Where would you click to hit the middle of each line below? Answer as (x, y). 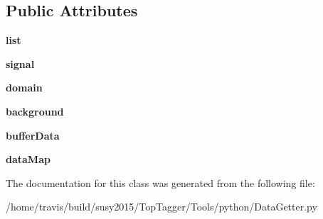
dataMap (28, 159)
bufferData (33, 135)
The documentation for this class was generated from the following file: (160, 182)
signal (20, 63)
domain (24, 88)
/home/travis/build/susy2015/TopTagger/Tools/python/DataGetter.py (161, 207)
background (35, 111)
